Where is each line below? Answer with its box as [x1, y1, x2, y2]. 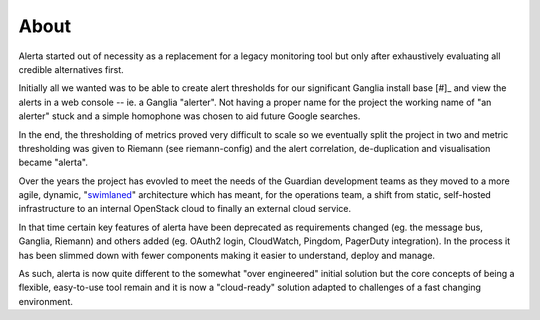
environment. [18, 295, 74, 307]
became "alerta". [18, 156, 89, 169]
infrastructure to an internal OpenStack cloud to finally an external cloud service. [18, 203, 352, 215]
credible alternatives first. [18, 63, 124, 75]
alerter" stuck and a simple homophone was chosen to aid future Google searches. [18, 110, 361, 122]
